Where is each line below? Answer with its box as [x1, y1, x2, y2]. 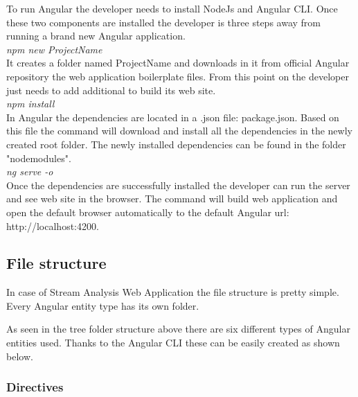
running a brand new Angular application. [6, 28, 186, 43]
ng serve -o [6, 164, 53, 179]
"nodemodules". [6, 150, 71, 165]
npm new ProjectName [6, 42, 102, 56]
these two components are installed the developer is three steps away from [6, 15, 321, 29]
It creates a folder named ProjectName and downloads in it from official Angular [6, 55, 350, 70]
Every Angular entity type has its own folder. [6, 298, 199, 312]
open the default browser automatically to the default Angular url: [6, 204, 289, 219]
